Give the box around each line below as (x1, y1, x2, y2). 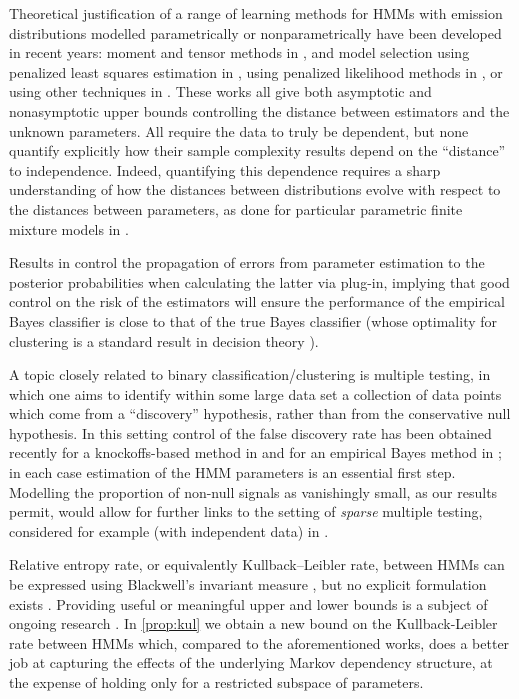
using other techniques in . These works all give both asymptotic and (9, 81, 432, 102)
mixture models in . (9, 218, 129, 239)
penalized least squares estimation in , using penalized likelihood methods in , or (9, 61, 503, 82)
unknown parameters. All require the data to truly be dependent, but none (9, 120, 469, 141)
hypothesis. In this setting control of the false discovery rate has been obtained (9, 422, 492, 443)
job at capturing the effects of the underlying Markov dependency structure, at (9, 652, 493, 673)
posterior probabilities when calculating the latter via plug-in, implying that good (9, 271, 510, 292)
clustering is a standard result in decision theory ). (9, 330, 319, 351)
